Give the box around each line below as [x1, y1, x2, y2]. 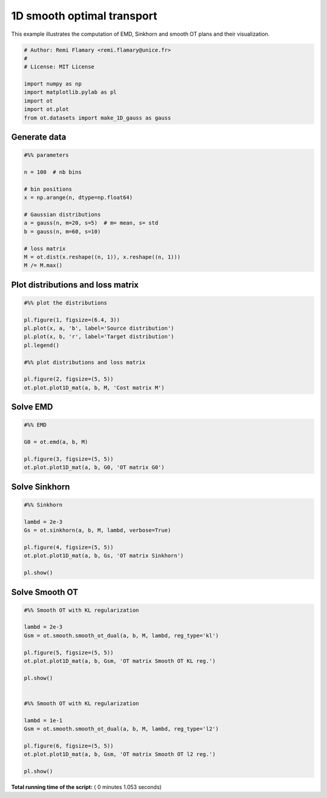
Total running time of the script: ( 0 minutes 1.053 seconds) [11, 783, 162, 791]
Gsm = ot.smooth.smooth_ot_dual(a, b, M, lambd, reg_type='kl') [24, 632, 219, 639]
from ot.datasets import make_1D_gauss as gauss [24, 114, 171, 121]
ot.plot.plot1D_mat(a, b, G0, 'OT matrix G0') [24, 464, 165, 471]
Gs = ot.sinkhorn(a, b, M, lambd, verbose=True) [24, 527, 171, 534]
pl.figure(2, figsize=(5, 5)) [24, 376, 114, 383]
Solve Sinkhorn [11, 481, 70, 492]
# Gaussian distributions [24, 211, 101, 218]
